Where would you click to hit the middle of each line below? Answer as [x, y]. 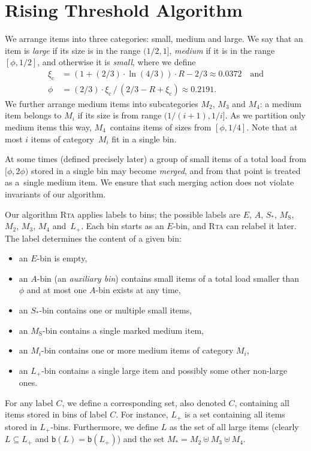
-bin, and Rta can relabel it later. [235, 226]
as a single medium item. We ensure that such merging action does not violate [150, 182]
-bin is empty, [62, 258]
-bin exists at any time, [138, 290]
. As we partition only [265, 115]
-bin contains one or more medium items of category [138, 350]
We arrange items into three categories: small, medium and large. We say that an [154, 39]
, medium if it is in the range [222, 50]
